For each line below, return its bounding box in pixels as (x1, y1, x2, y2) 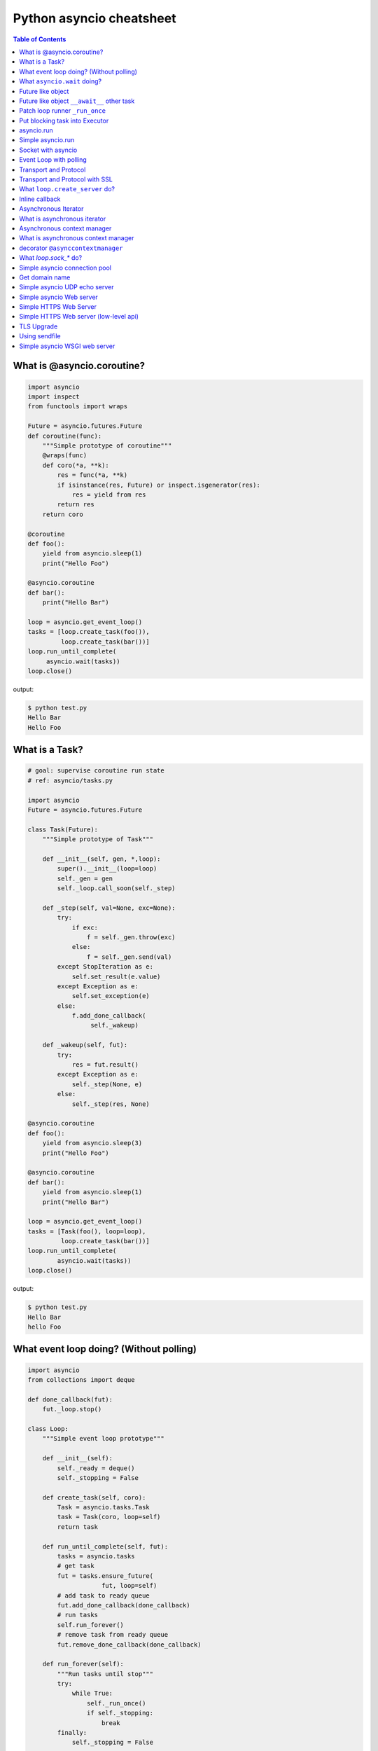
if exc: (71, 923, 98, 932)
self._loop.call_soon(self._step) (57, 885, 176, 892)
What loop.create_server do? (19, 185, 115, 193)
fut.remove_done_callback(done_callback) (57, 1640, 202, 1649)
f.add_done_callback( (71, 1012, 146, 1020)
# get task (57, 1562, 94, 1570)
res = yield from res (71, 490, 146, 499)
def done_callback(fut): (27, 1395, 113, 1404)
